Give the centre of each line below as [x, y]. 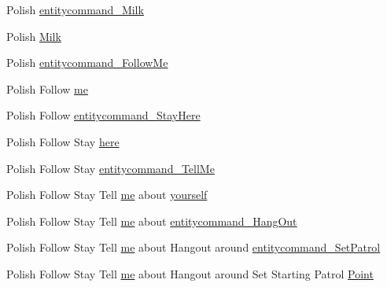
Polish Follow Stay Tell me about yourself [107, 195]
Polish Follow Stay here [63, 141]
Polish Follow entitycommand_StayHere [103, 115]
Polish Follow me [47, 88]
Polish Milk [34, 36]
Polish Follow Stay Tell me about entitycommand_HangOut [152, 221]
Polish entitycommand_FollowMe [87, 63]
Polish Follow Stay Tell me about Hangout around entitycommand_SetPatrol [193, 247]
